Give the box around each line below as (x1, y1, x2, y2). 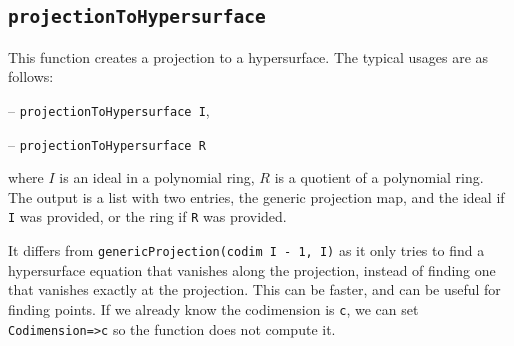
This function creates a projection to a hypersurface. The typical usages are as (8, 46, 489, 67)
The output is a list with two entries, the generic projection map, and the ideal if (8, 186, 505, 207)
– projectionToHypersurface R (8, 133, 206, 154)
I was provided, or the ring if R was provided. (8, 206, 287, 227)
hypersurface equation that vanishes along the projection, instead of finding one (8, 259, 496, 280)
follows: (8, 66, 54, 87)
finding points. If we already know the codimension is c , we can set (8, 298, 419, 319)
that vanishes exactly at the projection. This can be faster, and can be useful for (8, 279, 501, 300)
